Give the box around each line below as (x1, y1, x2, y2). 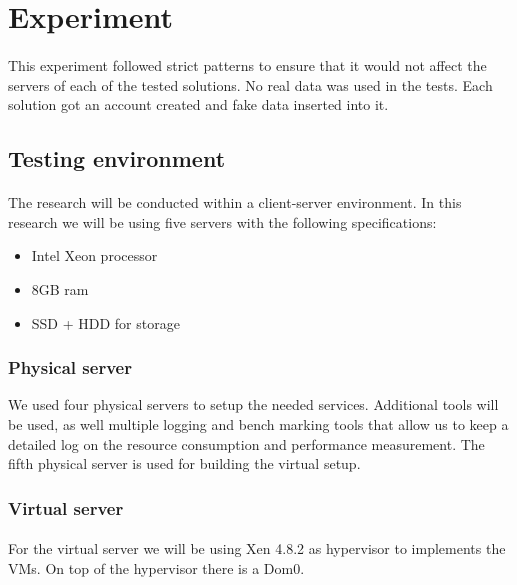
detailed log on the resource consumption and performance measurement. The (8, 433, 485, 454)
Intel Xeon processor (31, 245, 158, 266)
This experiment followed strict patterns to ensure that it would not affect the (8, 54, 487, 75)
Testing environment (8, 143, 226, 174)
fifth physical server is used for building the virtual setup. (8, 453, 361, 474)
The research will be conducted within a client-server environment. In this (8, 192, 462, 213)
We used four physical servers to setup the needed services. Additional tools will (8, 394, 499, 415)
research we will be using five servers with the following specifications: (8, 211, 437, 232)
